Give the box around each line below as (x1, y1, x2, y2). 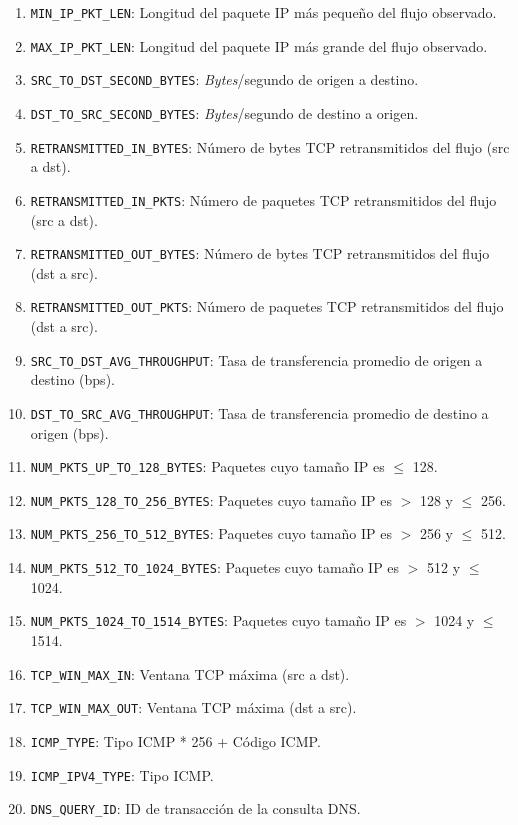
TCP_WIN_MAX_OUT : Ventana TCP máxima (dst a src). (30, 697, 357, 718)
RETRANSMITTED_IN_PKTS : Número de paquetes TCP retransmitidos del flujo (30, 189, 497, 210)
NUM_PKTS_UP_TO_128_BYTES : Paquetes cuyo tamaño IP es (30, 456, 385, 477)
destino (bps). (30, 369, 115, 390)
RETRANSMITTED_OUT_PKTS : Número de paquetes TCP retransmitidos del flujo (30, 296, 504, 317)
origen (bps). (30, 422, 109, 443)
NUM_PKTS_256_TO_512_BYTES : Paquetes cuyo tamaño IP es (30, 523, 392, 544)
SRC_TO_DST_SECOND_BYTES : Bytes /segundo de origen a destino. (30, 69, 419, 90)
